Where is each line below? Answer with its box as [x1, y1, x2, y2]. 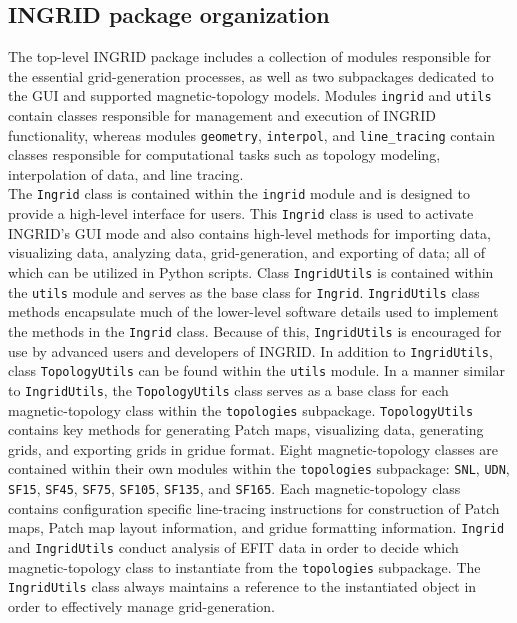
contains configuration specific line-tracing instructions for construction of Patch [8, 497, 500, 518]
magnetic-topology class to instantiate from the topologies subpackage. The [8, 556, 481, 577]
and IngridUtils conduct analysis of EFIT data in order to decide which [8, 536, 459, 557]
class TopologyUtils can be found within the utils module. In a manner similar [8, 360, 506, 381]
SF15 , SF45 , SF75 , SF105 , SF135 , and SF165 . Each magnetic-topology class [8, 478, 461, 499]
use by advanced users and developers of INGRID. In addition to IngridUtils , [8, 340, 493, 361]
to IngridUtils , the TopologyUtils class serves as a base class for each [8, 379, 449, 400]
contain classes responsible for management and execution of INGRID [8, 105, 436, 126]
